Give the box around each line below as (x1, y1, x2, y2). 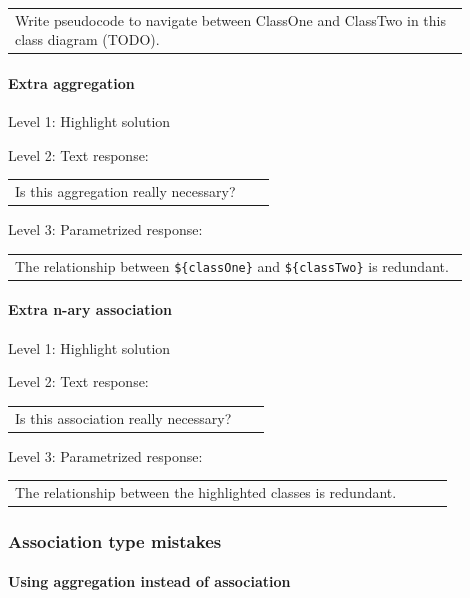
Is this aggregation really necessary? (15, 181, 236, 202)
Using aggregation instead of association (8, 571, 291, 592)
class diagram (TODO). (15, 29, 160, 50)
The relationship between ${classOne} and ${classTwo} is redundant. (15, 255, 449, 276)
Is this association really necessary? (15, 407, 232, 428)
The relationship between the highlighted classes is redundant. (15, 481, 397, 502)
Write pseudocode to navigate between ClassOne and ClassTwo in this (15, 9, 446, 30)
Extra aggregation (8, 73, 135, 94)
